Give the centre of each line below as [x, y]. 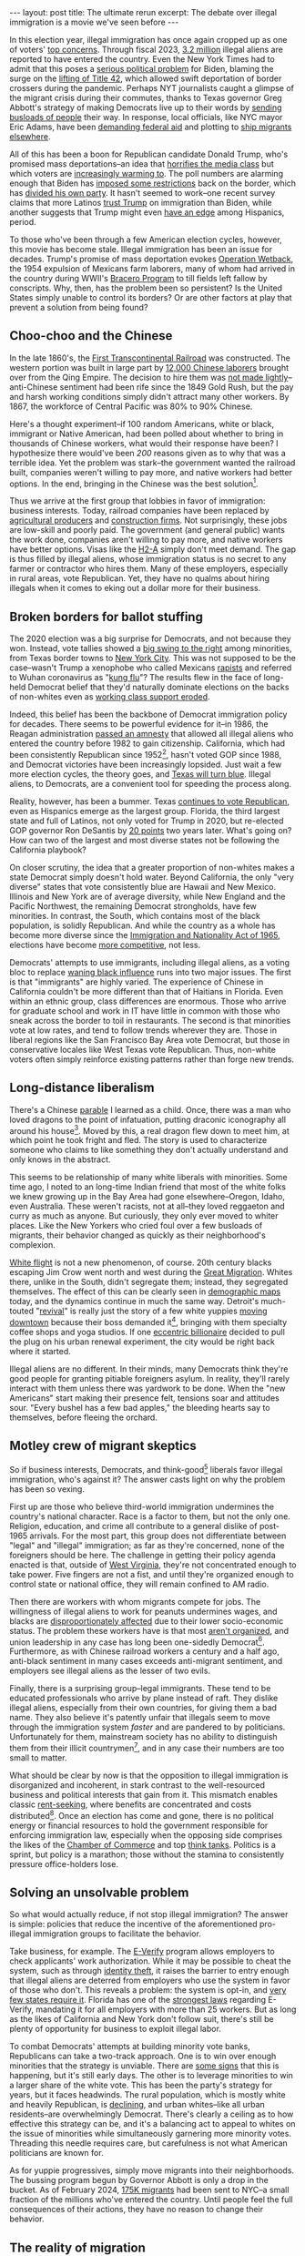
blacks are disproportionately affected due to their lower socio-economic [147, 1621]
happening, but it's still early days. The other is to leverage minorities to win [152, 2076]
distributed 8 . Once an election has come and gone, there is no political [142, 1814]
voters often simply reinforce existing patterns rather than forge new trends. [152, 1059]
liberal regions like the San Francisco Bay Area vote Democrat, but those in [150, 1039]
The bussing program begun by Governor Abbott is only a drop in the [139, 2180]
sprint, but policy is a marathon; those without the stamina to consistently [147, 1854]
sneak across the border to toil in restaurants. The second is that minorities [150, 1020]
